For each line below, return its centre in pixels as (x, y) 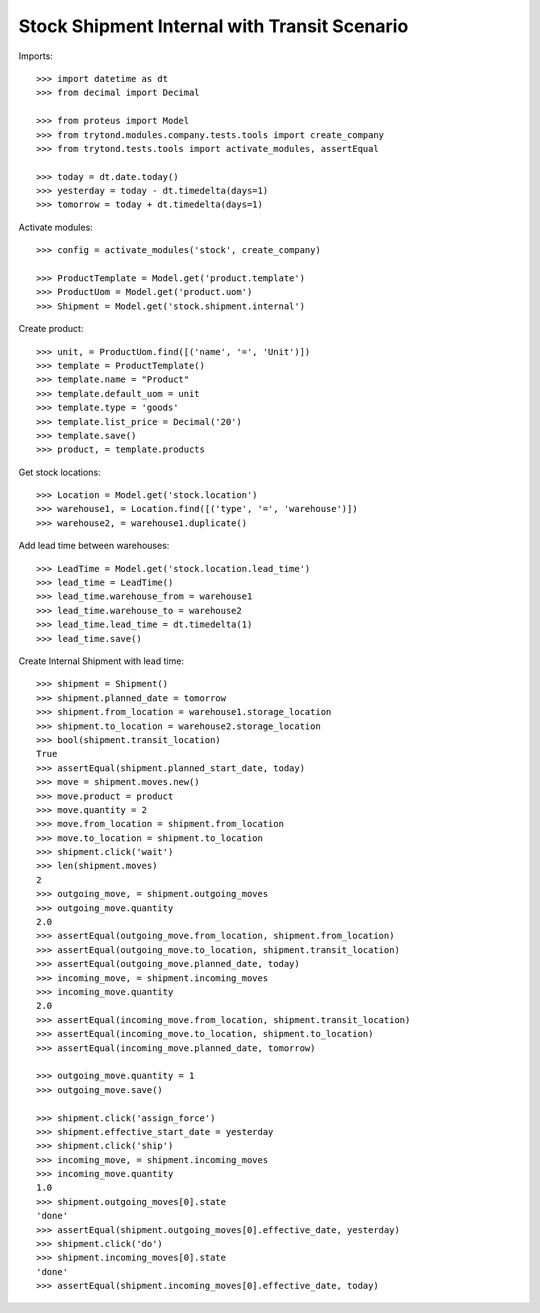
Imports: (36, 56)
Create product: (51, 329)
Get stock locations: (59, 472)
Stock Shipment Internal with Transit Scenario (213, 26)
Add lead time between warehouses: (94, 546)
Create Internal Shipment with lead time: (101, 661)
